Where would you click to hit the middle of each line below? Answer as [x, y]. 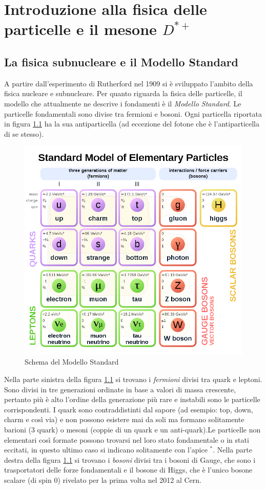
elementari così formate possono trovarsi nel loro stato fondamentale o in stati [127, 439]
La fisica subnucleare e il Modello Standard [121, 61]
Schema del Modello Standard [72, 362]
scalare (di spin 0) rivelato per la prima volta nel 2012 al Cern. [103, 479]
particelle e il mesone [80, 29]
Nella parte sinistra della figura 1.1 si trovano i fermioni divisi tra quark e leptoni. [133, 379]
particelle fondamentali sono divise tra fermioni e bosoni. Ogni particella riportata [133, 113]
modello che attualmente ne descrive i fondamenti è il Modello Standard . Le [123, 103]
